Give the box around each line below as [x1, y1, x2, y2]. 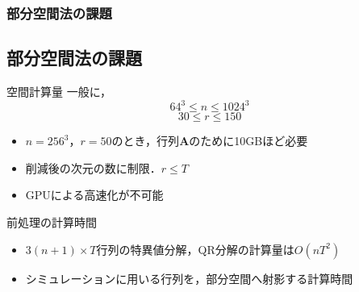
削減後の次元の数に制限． [25, 159, 161, 176]
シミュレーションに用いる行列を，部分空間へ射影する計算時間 [25, 269, 353, 286]
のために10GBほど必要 [189, 132, 308, 149]
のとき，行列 [111, 132, 180, 149]
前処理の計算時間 [6, 213, 97, 230]
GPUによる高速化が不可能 [25, 186, 164, 203]
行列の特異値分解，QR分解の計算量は [96, 240, 294, 257]
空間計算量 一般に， [6, 83, 111, 100]
